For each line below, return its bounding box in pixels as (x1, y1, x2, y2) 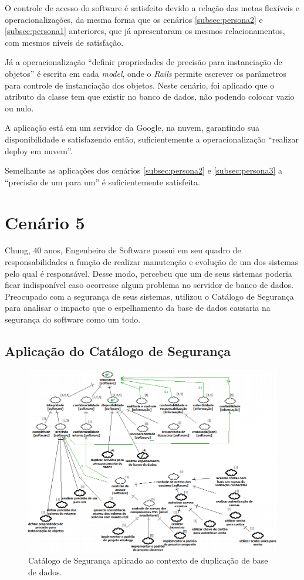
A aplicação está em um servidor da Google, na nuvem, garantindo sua (5, 121, 260, 134)
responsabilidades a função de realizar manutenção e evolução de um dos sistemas (5, 256, 299, 268)
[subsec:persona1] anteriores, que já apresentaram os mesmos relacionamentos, (5, 25, 285, 37)
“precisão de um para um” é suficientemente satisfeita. (5, 175, 200, 188)
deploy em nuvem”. (5, 144, 73, 157)
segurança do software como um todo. (5, 313, 141, 325)
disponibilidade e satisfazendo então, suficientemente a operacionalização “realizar (5, 133, 299, 145)
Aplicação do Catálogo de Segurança (5, 341, 231, 359)
